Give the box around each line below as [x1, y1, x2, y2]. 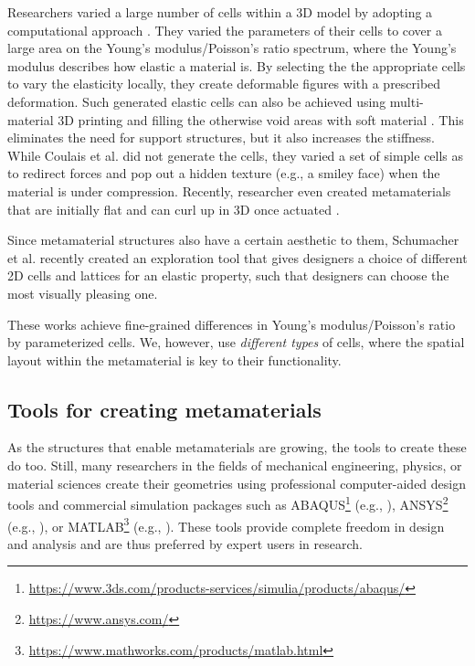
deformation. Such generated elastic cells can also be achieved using [7, 91, 386, 111]
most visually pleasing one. [7, 283, 158, 302]
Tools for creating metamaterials [7, 395, 322, 423]
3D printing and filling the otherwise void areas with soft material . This [58, 110, 464, 129]
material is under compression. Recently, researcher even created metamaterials [7, 181, 451, 200]
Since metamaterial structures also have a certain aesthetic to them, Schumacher [7, 230, 459, 249]
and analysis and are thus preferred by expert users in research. [7, 534, 363, 553]
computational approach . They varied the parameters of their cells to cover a [7, 20, 442, 39]
